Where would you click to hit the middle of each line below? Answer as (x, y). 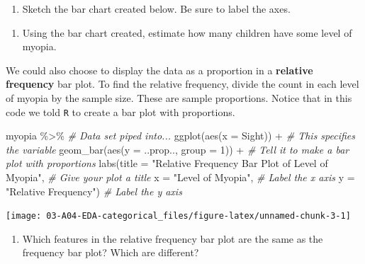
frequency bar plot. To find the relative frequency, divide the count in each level (182, 84)
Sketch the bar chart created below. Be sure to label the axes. (156, 8)
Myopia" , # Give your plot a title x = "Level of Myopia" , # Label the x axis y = (180, 177)
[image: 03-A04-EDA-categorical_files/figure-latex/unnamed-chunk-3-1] (178, 216)
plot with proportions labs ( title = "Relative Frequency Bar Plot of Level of (167, 163)
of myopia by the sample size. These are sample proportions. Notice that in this (179, 97)
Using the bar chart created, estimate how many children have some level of (187, 32)
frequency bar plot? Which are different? (111, 252)
